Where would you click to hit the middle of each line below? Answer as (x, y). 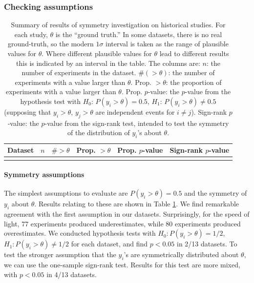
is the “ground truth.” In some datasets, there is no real (139, 34)
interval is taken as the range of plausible (167, 44)
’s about (149, 132)
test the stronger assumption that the (60, 254)
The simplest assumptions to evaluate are (66, 193)
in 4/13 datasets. (72, 274)
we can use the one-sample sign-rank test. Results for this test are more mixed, (122, 265)
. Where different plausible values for (97, 53)
